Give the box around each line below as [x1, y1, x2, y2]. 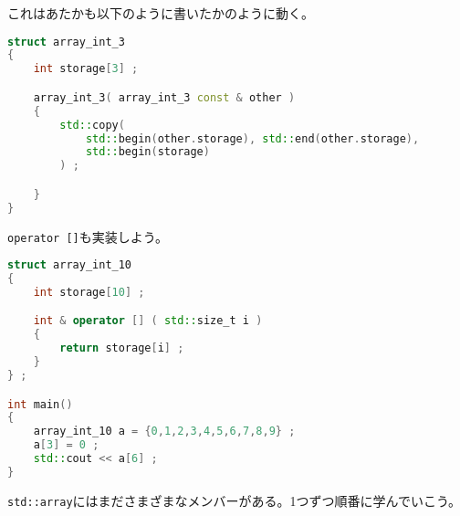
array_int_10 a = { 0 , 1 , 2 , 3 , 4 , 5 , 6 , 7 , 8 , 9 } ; [33, 425, 296, 438]
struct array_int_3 [7, 35, 125, 48]
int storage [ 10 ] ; [33, 285, 145, 299]
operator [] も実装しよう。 [7, 226, 168, 246]
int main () [7, 397, 73, 411]
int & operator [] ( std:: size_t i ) [33, 314, 263, 328]
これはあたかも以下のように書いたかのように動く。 [7, 4, 314, 22]
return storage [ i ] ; [59, 342, 184, 355]
